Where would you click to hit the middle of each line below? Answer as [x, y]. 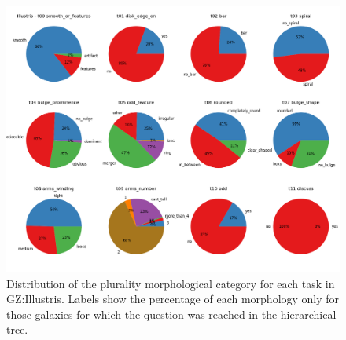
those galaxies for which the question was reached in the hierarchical [171, 314]
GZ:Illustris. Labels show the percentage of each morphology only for [173, 299]
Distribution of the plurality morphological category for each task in [171, 283]
